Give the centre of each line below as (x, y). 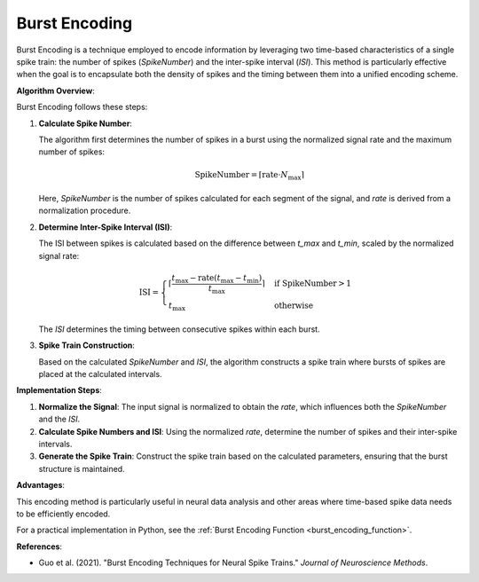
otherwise (294, 306)
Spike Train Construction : (86, 345)
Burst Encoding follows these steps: (82, 107)
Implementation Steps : (59, 390)
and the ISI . (59, 419)
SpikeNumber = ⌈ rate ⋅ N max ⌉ (250, 176)
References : (39, 547)
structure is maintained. (82, 468)
